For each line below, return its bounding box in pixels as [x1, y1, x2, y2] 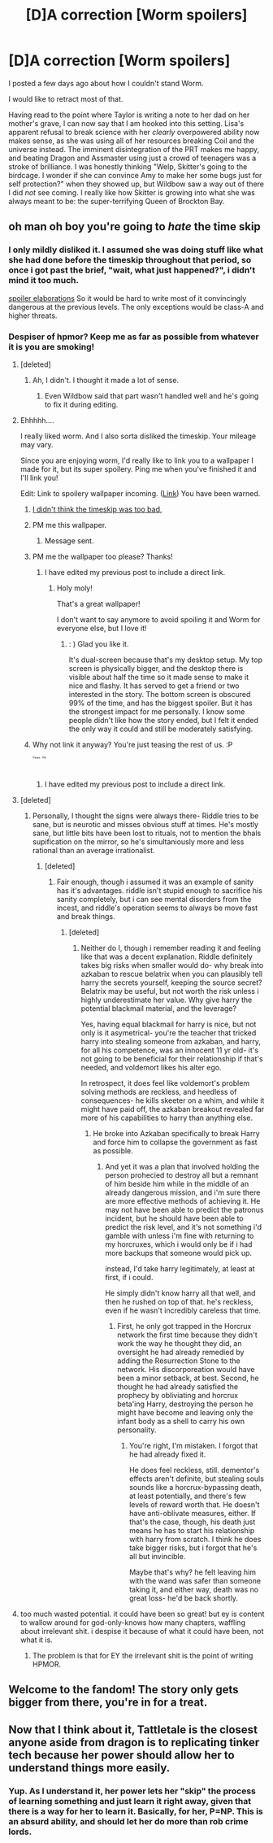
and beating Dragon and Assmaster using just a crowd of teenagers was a [8, 153, 257, 163]
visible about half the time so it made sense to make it [68, 672, 249, 682]
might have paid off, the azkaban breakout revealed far [80, 1104, 265, 1113]
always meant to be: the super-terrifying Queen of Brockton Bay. [8, 196, 225, 206]
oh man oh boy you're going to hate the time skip [8, 220, 262, 233]
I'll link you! [19, 473, 58, 482]
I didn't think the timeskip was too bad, [32, 504, 162, 514]
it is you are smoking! [8, 341, 95, 352]
